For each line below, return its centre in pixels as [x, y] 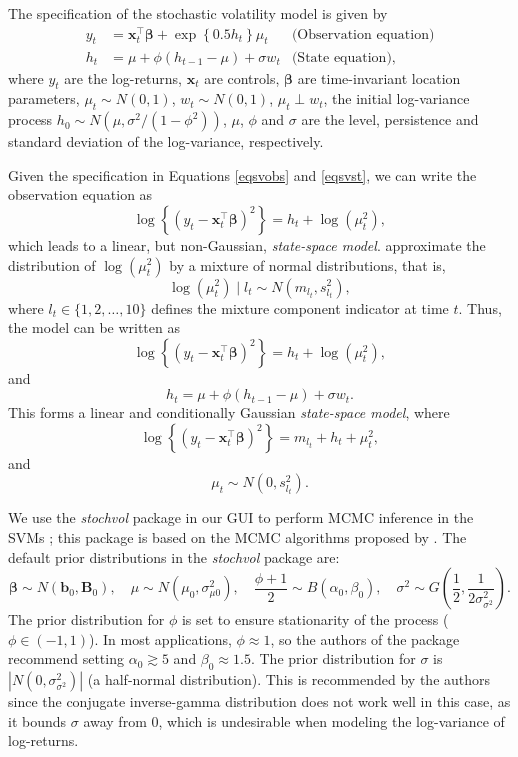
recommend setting [66, 658]
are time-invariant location [379, 77]
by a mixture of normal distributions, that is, [307, 264]
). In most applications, [160, 638]
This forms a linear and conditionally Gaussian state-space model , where [229, 412]
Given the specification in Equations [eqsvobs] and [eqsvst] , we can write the [242, 174]
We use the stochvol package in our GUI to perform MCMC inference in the [241, 517]
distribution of [52, 264]
